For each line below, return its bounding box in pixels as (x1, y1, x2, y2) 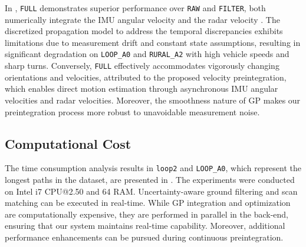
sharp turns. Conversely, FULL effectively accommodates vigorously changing (5, 59, 279, 72)
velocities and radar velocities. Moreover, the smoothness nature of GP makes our (5, 94, 301, 106)
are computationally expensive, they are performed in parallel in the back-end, (5, 208, 288, 220)
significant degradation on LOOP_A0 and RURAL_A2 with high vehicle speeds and (5, 48, 289, 60)
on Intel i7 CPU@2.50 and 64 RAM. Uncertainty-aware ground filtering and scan (5, 185, 298, 197)
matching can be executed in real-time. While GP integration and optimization (5, 196, 291, 209)
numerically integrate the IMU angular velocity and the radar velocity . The (5, 13, 280, 25)
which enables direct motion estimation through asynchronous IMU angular (5, 82, 278, 95)
